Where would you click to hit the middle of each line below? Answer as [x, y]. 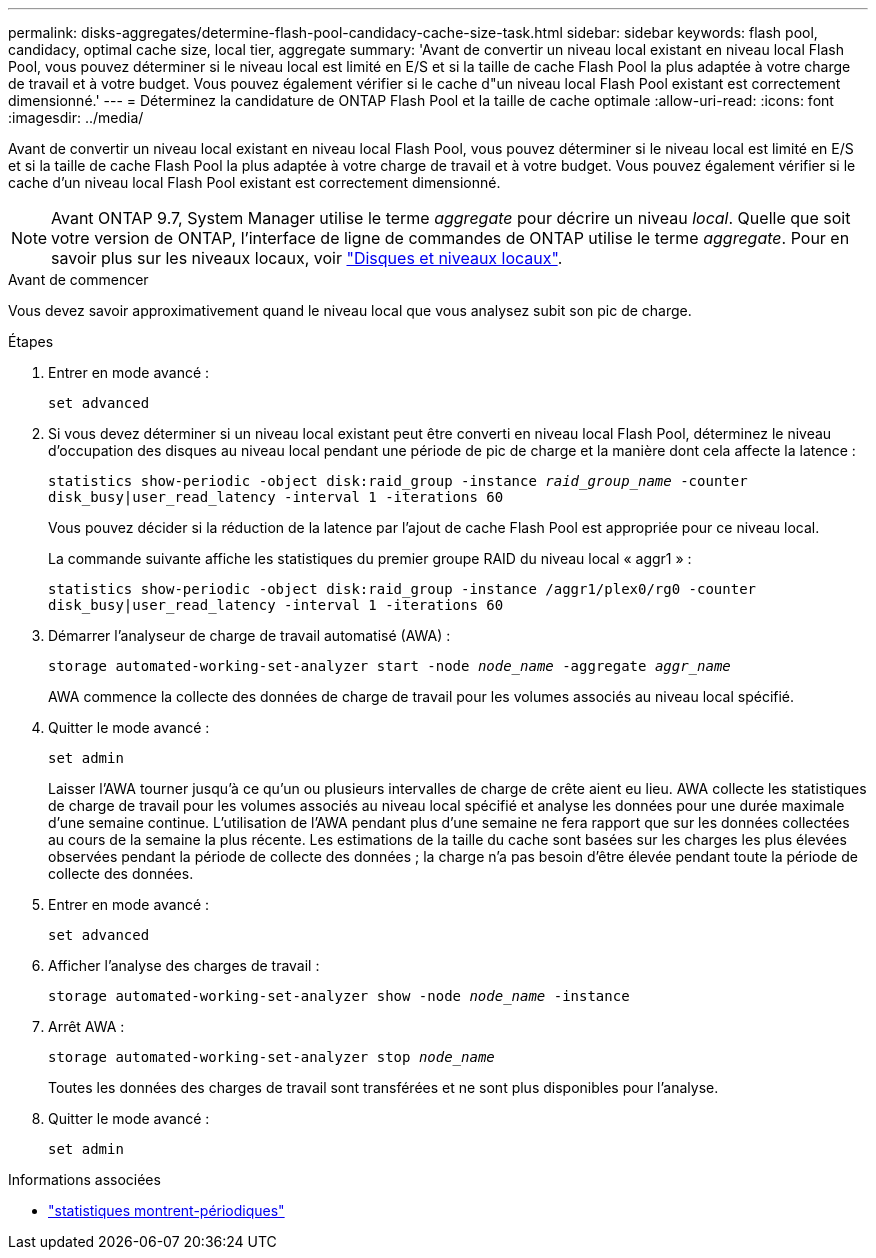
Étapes [31, 341]
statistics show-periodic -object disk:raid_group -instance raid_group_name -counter [398, 481]
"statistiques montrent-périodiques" [166, 1210]
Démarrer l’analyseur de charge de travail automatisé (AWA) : [249, 635]
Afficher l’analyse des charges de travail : [184, 965]
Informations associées [84, 1179]
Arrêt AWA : [86, 1026]
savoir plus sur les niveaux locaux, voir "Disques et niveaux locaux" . [307, 258]
